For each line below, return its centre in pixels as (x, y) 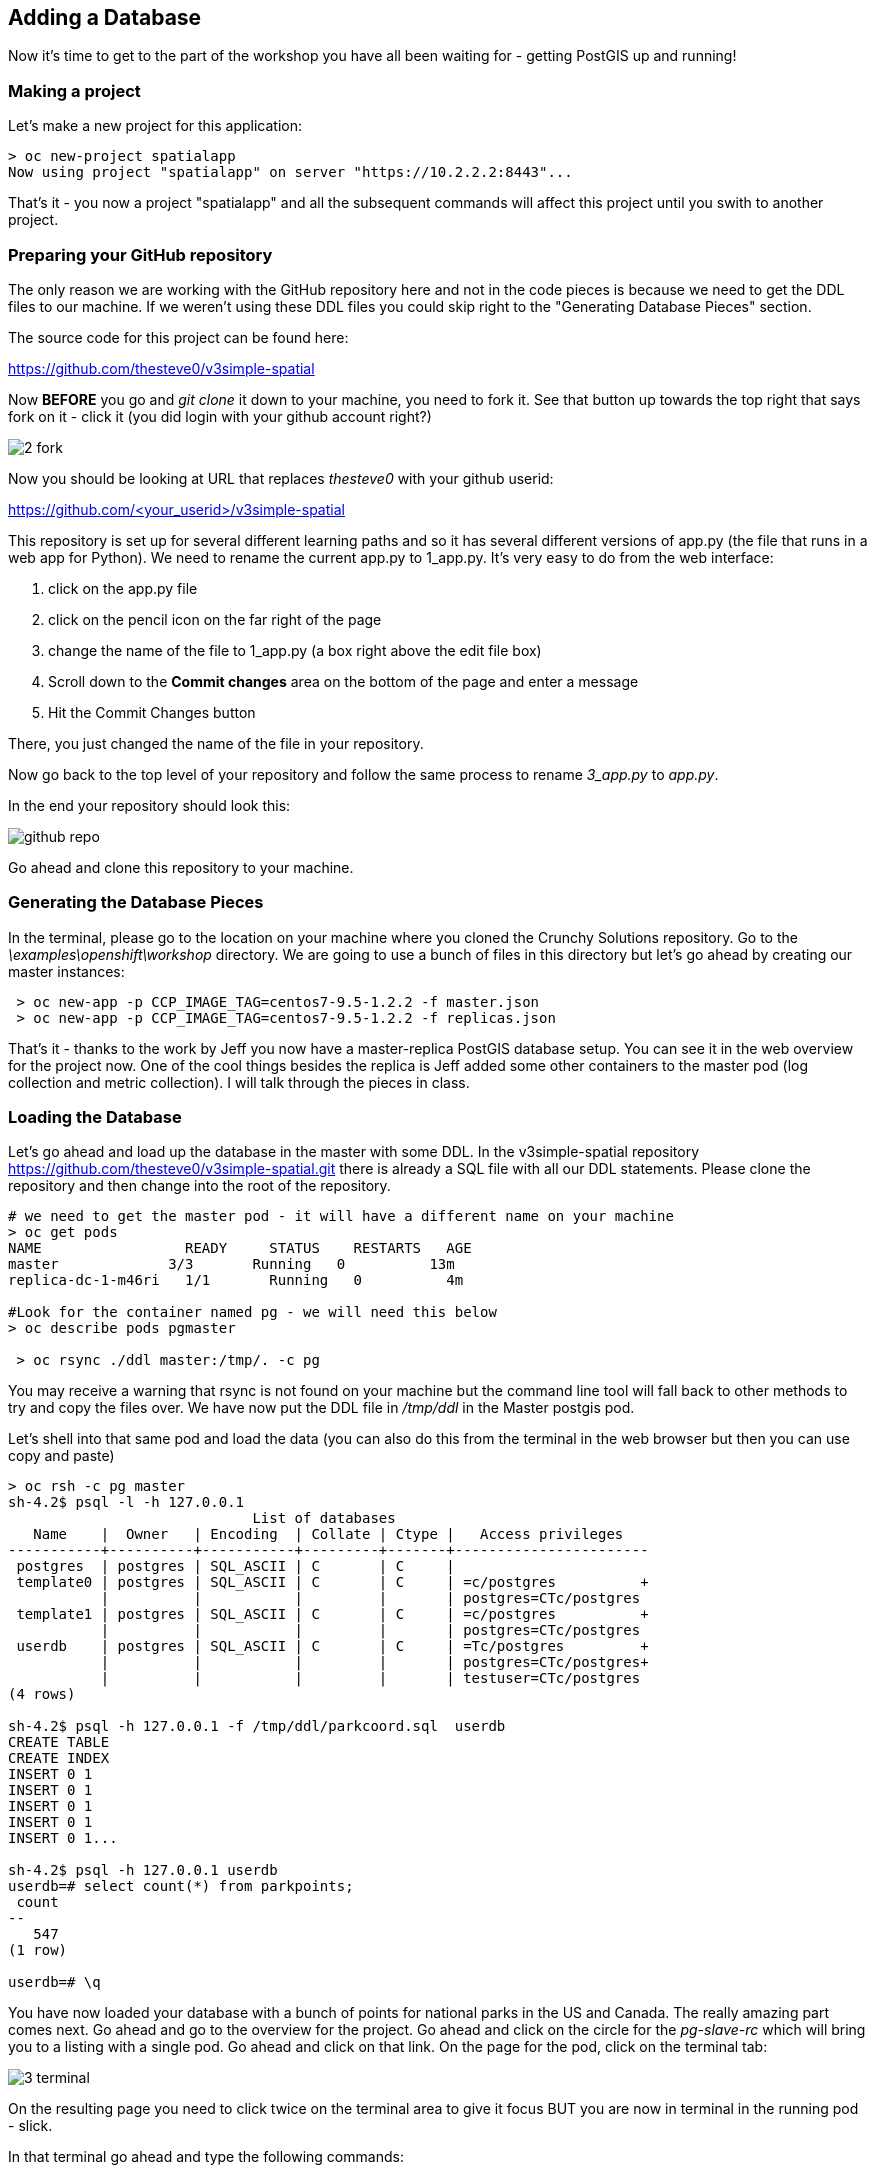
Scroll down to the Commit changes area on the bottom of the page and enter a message (343, 681)
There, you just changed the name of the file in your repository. (216, 743)
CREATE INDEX (59, 1758)
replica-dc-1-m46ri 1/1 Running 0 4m (236, 1280)
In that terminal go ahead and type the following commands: (206, 2157)
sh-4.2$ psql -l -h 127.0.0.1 (126, 1502)
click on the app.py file (123, 588)
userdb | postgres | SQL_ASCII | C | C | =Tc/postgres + (332, 1646)
